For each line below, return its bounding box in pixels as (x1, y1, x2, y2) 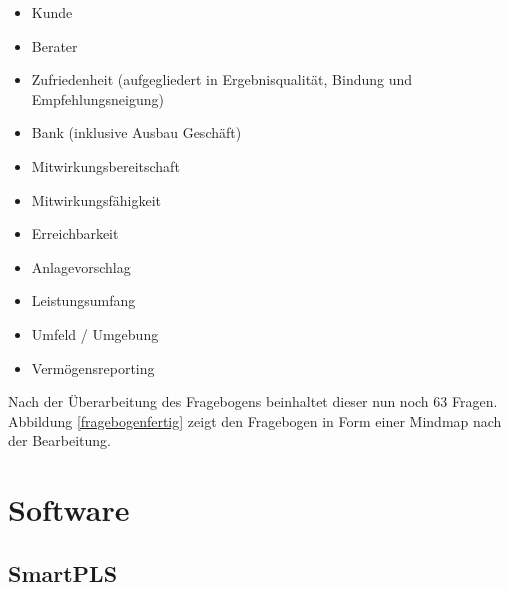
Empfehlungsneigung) (31, 88, 164, 109)
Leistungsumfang (31, 290, 136, 311)
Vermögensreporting (31, 357, 155, 378)
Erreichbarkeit (31, 223, 119, 244)
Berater (31, 35, 78, 56)
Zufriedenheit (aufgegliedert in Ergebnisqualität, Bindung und (31, 69, 413, 90)
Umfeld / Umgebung (31, 323, 159, 344)
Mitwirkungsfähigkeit (31, 189, 162, 210)
